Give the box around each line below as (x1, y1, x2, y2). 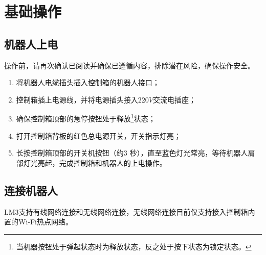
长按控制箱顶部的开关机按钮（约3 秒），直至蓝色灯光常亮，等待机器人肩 (16, 147, 255, 158)
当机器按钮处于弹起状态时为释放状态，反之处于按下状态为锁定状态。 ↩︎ (16, 241, 252, 251)
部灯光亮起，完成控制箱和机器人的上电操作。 (16, 157, 167, 168)
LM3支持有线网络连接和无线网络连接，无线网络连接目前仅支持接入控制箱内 (4, 206, 255, 217)
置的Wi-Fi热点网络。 (4, 216, 73, 227)
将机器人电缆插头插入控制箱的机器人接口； (16, 77, 160, 88)
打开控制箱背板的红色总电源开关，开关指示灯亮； (16, 130, 181, 141)
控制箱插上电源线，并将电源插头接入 (16, 94, 138, 105)
